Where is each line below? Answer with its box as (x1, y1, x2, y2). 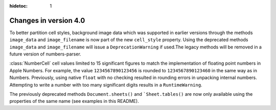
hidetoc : (9, 3, 28, 9)
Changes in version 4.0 (9, 16, 85, 25)
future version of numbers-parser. (9, 51, 81, 57)
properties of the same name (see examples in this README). (9, 98, 139, 104)
